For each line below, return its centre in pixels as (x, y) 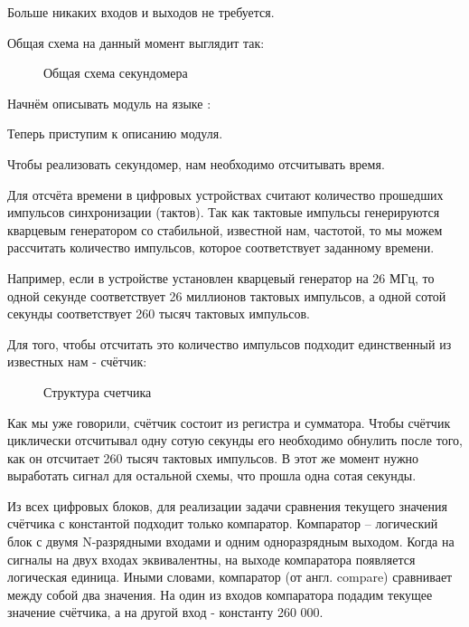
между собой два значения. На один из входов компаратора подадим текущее (220, 594)
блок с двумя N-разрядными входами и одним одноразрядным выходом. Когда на (231, 541)
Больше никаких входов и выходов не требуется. (141, 12)
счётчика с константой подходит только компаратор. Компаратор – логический (223, 523)
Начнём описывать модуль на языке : (109, 103)
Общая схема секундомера (116, 73)
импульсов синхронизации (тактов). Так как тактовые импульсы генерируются (224, 212)
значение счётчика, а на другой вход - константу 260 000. (165, 612)
